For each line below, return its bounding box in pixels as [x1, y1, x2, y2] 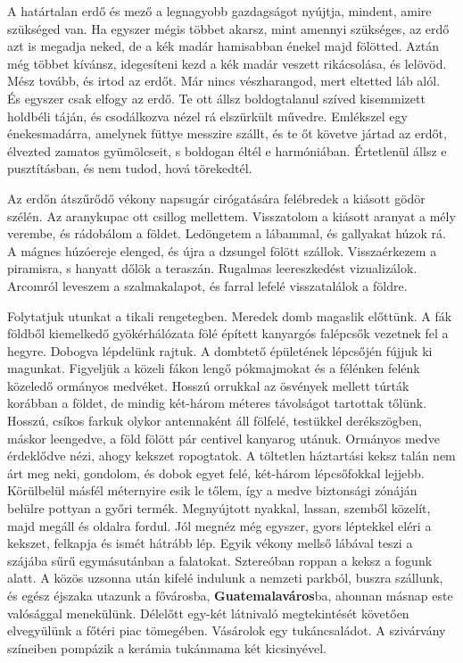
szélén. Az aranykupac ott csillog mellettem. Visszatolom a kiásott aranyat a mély [7, 206, 456, 225]
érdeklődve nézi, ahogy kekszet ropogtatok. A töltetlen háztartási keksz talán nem [7, 446, 456, 465]
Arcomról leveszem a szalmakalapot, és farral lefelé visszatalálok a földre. [7, 276, 408, 294]
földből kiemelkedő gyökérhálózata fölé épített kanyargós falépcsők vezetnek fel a [7, 324, 449, 343]
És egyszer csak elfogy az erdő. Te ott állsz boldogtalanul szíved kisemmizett [7, 88, 426, 107]
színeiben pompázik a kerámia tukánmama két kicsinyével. [7, 638, 327, 657]
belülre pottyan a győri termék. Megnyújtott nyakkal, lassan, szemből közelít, [7, 499, 431, 518]
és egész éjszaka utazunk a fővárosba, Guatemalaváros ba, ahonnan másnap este [7, 586, 453, 604]
